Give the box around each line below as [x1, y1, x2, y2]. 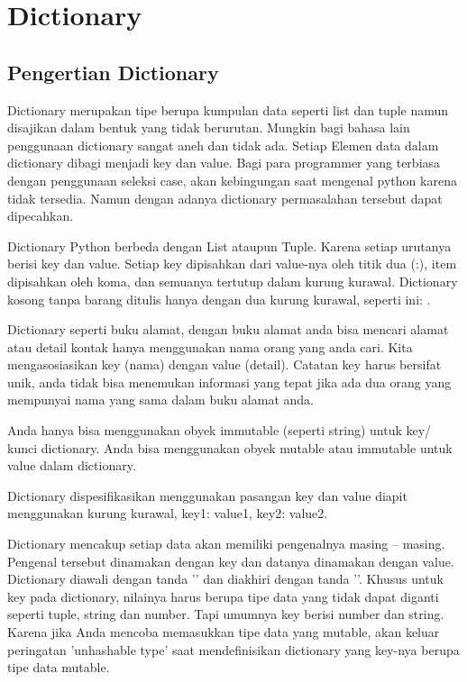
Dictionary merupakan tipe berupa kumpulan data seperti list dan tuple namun [7, 100, 449, 119]
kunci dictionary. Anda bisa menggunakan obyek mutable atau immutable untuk [7, 438, 453, 457]
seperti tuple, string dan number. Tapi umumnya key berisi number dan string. [7, 605, 444, 623]
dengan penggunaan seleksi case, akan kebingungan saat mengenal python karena [7, 170, 457, 189]
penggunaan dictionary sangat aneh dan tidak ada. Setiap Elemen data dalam [7, 135, 439, 154]
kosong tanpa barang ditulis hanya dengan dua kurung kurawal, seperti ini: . [7, 289, 431, 308]
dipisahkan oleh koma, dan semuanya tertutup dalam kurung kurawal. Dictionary [7, 271, 458, 290]
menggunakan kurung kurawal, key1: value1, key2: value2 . [7, 504, 328, 523]
